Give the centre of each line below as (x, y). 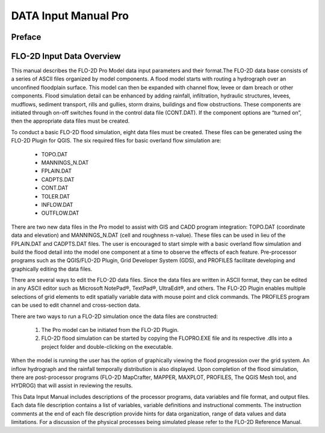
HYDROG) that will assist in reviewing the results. (72, 385)
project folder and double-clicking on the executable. (107, 346)
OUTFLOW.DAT (60, 213)
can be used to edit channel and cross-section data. (76, 305)
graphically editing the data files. (52, 269)
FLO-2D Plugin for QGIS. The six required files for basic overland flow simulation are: (116, 141)
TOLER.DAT (56, 196)
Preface (26, 37)
